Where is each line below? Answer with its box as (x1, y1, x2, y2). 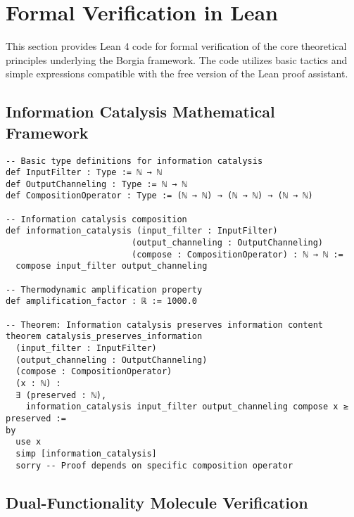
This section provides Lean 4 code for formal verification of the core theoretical (6, 39, 347, 53)
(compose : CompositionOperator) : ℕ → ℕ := (131, 249, 343, 260)
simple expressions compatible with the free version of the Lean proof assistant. (6, 66, 348, 81)
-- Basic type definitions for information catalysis (6, 155, 263, 166)
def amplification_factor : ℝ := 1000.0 (6, 296, 198, 307)
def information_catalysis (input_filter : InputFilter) (6, 226, 278, 236)
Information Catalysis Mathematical (6, 101, 275, 122)
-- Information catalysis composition (6, 214, 187, 224)
